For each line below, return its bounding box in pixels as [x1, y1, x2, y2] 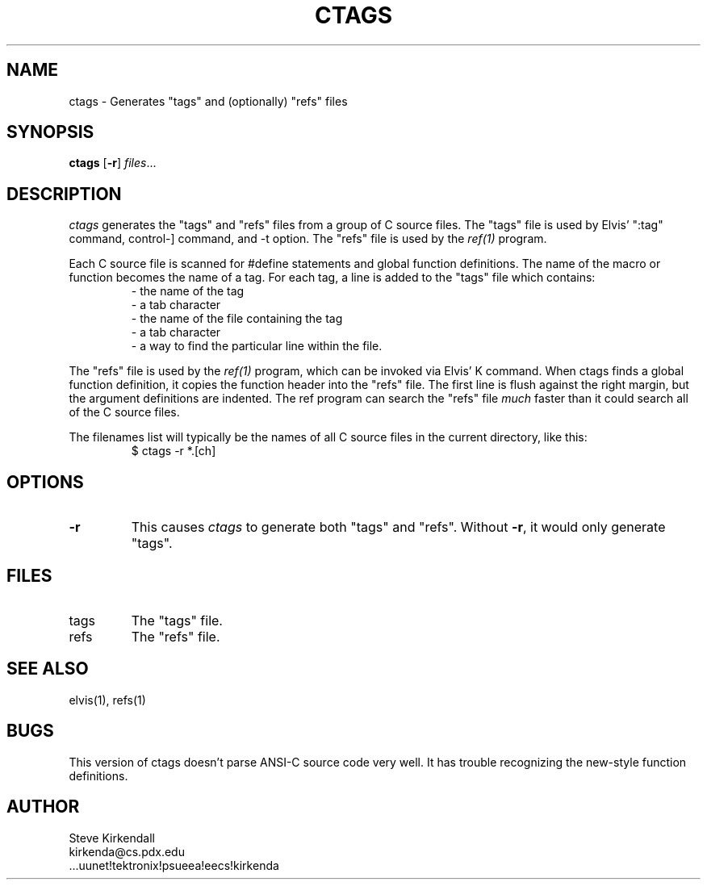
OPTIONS [6, 471, 84, 492]
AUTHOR [6, 796, 80, 817]
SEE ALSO [6, 658, 89, 679]
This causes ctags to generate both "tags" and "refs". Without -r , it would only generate [131, 519, 666, 536]
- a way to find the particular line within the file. [131, 339, 383, 353]
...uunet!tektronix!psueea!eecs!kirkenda [69, 858, 279, 872]
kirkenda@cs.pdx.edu [69, 844, 185, 859]
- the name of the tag [131, 284, 245, 299]
